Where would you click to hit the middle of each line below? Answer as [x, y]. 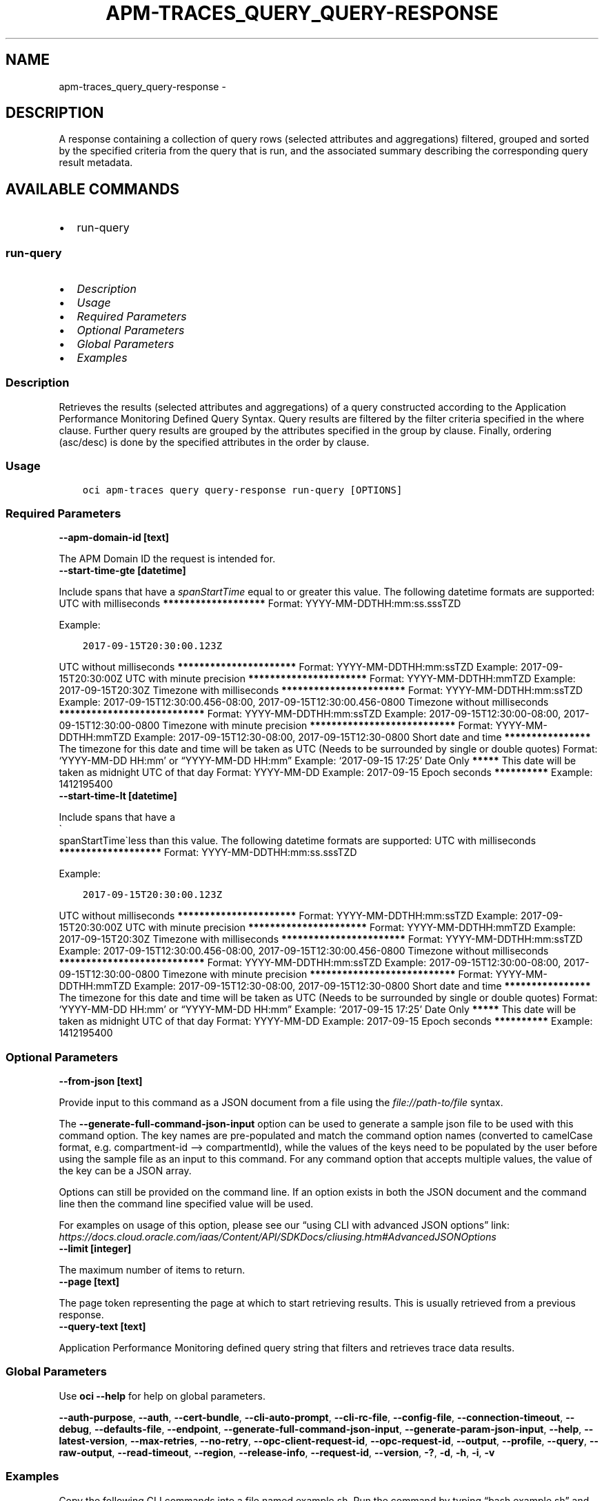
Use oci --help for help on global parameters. [162, 1396]
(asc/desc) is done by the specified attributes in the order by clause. [214, 442]
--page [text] [89, 1282]
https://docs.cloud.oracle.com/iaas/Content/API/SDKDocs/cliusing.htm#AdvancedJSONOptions [278, 1237]
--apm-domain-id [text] [114, 538]
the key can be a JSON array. [125, 1171]
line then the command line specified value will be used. [186, 1204]
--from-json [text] [101, 1081]
